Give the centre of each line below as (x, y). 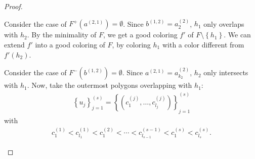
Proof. (13, 6)
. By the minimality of (62, 35)
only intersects (226, 72)
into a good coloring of (70, 44)
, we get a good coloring (140, 35)
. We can (237, 35)
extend (14, 44)
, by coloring (131, 44)
